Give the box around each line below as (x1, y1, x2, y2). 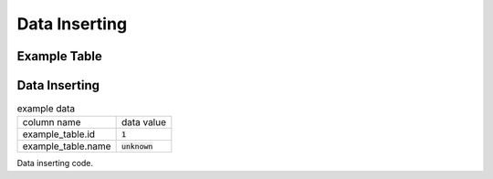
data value (121, 116, 167, 129)
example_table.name (22, 140, 111, 153)
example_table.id (22, 128, 96, 141)
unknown (121, 142, 153, 151)
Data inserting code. (16, 158, 94, 169)
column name (22, 116, 81, 129)
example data (16, 102, 76, 115)
